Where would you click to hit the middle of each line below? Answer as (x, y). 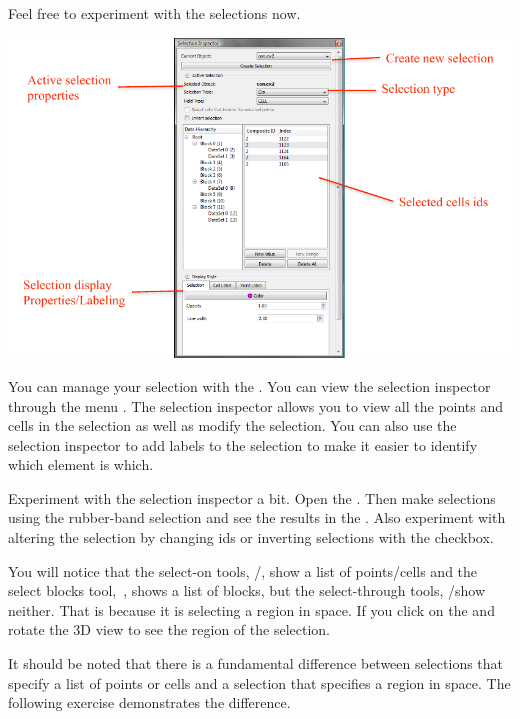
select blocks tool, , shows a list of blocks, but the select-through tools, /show (247, 590)
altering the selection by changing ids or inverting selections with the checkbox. (251, 537)
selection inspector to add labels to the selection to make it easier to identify (243, 444)
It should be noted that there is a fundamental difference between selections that (256, 663)
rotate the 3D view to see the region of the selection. (169, 629)
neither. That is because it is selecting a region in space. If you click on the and (251, 609)
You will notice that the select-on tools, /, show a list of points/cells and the (243, 570)
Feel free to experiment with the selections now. (154, 13)
